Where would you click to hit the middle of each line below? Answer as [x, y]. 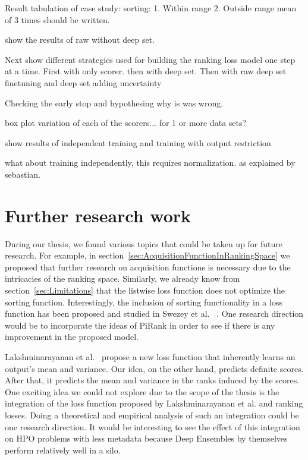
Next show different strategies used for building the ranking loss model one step [150, 59]
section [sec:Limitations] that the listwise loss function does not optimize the [145, 290]
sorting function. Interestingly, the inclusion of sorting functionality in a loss [144, 302]
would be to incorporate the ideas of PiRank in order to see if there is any [140, 325]
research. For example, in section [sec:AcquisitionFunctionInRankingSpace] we [147, 255]
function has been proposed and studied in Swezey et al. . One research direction [154, 314]
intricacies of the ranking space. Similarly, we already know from [122, 278]
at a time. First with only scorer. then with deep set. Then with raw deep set [146, 71]
